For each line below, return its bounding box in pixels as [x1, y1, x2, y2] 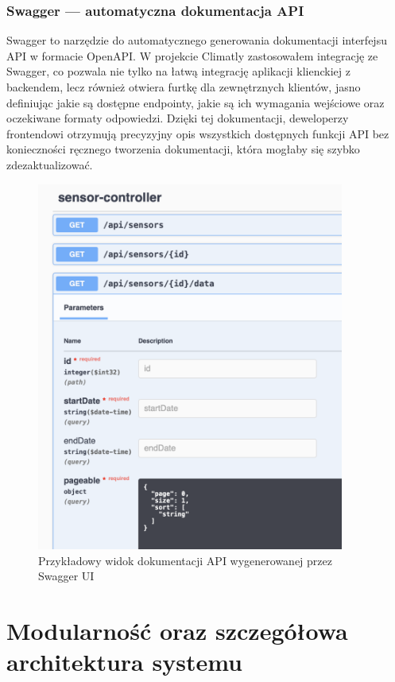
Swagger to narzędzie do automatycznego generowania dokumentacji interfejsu [6, 32, 387, 48]
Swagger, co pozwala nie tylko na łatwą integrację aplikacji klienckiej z [6, 63, 350, 79]
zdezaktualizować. [6, 156, 93, 172]
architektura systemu [6, 645, 242, 678]
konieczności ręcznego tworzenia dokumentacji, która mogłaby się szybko [6, 141, 360, 157]
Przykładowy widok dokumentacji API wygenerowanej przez [38, 552, 332, 568]
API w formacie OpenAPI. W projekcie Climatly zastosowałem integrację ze [6, 47, 378, 64]
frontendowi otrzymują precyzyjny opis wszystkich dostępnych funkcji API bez [6, 125, 389, 141]
